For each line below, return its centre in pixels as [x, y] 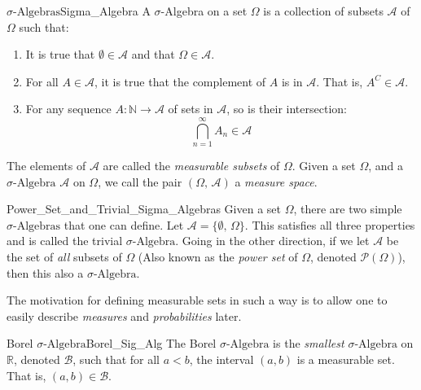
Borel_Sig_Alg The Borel [151, 343]
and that [153, 54]
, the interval [221, 359]
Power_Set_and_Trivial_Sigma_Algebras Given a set [144, 209]
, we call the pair [140, 181]
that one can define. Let [124, 224]
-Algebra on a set [204, 11]
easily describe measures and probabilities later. [124, 316]
